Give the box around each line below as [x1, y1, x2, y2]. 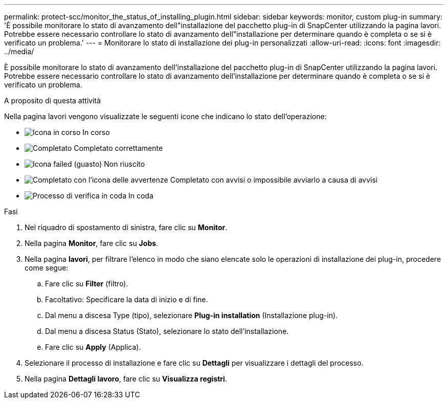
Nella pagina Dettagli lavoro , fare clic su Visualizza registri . [25, 374, 227, 383]
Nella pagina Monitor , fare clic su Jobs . [25, 239, 159, 248]
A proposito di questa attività [4, 96, 101, 105]
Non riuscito [104, 160, 145, 168]
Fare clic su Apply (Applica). [45, 343, 141, 351]
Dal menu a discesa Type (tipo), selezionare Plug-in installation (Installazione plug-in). [45, 311, 338, 320]
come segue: [25, 263, 69, 272]
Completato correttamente [74, 144, 163, 152]
